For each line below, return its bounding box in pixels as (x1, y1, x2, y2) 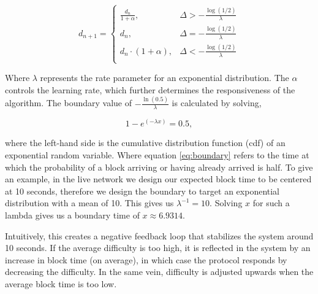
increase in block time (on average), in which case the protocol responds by (5, 253, 287, 266)
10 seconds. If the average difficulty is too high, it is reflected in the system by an (5, 241, 311, 254)
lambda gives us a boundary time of (5, 208, 140, 221)
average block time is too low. (5, 277, 117, 290)
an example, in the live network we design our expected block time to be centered (5, 172, 312, 185)
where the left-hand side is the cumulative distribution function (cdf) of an (5, 136, 286, 149)
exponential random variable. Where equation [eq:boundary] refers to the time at (5, 148, 309, 161)
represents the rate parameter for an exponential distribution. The (40, 71, 289, 84)
